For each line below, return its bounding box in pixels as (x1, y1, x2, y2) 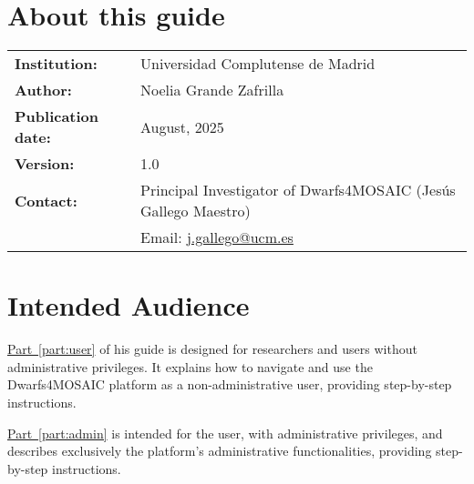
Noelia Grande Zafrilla (140, 79, 284, 101)
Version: (15, 153, 75, 175)
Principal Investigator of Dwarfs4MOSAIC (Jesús (140, 179, 456, 201)
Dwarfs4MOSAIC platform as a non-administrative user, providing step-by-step (7, 375, 452, 394)
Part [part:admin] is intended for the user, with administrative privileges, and (7, 423, 443, 442)
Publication (15, 106, 99, 127)
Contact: (15, 189, 77, 211)
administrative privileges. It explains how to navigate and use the (7, 357, 373, 376)
